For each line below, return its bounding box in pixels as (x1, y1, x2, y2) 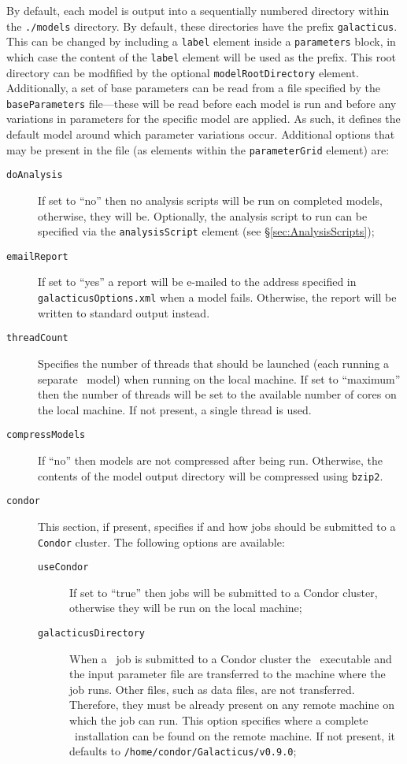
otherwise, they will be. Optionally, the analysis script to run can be (38, 207, 368, 224)
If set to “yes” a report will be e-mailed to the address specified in (38, 273, 357, 290)
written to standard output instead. (38, 304, 210, 321)
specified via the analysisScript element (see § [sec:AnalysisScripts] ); (38, 223, 375, 239)
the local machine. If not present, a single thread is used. (38, 401, 312, 417)
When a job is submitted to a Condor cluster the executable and (69, 650, 392, 666)
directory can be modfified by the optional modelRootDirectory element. (6, 64, 359, 80)
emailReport (6, 250, 68, 262)
